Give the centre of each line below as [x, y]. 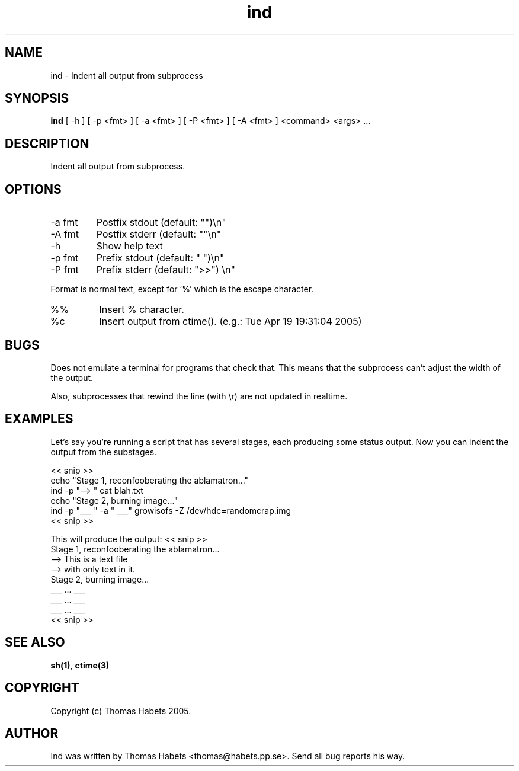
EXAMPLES [39, 419]
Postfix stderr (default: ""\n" [159, 234]
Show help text [129, 246]
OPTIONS [33, 189]
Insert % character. [142, 310]
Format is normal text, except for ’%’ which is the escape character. [182, 289]
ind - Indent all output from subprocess [127, 75]
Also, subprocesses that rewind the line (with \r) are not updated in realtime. [199, 396]
